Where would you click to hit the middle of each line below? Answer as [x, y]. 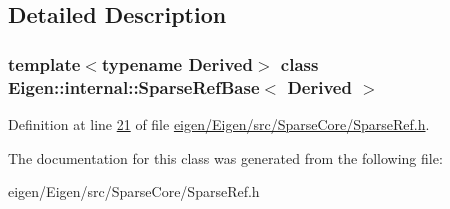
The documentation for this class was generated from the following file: [225, 157]
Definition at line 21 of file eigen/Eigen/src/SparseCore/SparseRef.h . [219, 123]
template [44, 63]
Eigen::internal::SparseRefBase [134, 86]
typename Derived [177, 63]
